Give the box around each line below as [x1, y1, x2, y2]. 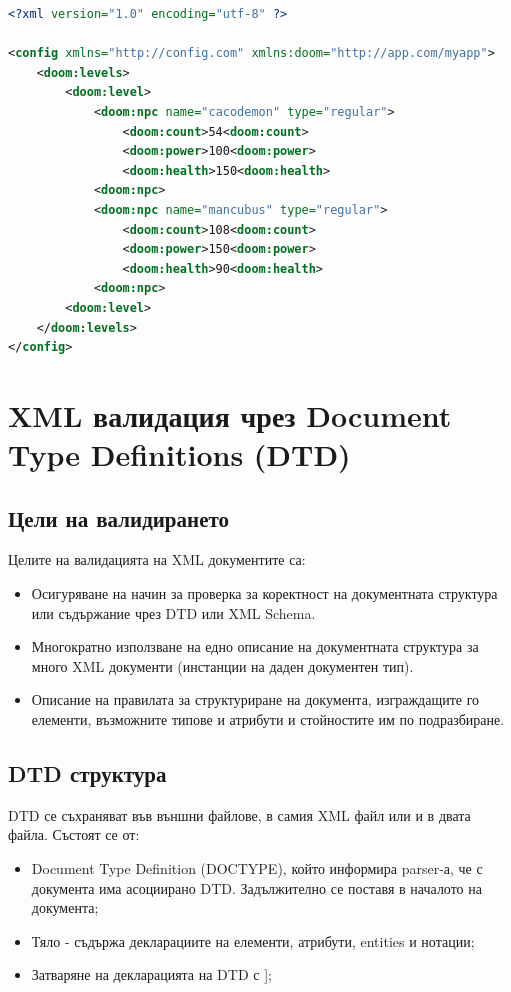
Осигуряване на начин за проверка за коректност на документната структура [31, 583, 498, 604]
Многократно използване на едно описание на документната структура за [31, 636, 479, 657]
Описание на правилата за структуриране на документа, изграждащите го [31, 689, 480, 710]
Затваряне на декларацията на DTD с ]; [31, 964, 272, 985]
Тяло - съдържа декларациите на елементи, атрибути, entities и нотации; [31, 930, 475, 951]
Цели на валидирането [8, 502, 229, 533]
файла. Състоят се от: [8, 824, 140, 845]
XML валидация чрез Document [8, 394, 452, 435]
